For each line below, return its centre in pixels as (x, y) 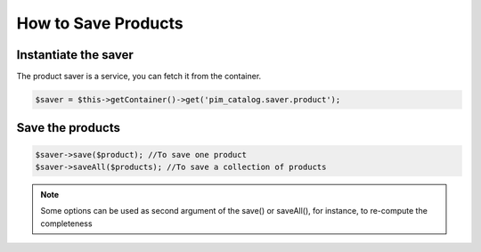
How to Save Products (100, 23)
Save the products (68, 128)
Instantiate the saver (75, 55)
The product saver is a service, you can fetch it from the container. (139, 77)
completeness (66, 224)
